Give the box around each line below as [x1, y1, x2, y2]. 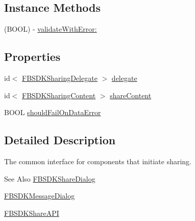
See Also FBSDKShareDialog [4, 173, 95, 184]
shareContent [110, 90, 152, 100]
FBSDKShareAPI [4, 207, 59, 218]
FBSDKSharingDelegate [22, 73, 97, 83]
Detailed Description [4, 132, 116, 148]
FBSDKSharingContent [22, 90, 96, 100]
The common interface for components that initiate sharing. [4, 156, 191, 166]
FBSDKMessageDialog [4, 190, 75, 201]
